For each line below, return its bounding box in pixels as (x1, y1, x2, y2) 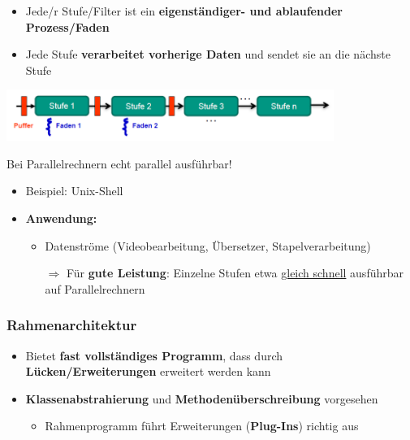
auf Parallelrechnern (45, 280, 145, 297)
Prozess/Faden (25, 18, 110, 35)
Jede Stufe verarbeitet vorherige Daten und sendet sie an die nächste (25, 46, 391, 63)
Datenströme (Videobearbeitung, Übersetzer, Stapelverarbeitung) (45, 237, 371, 254)
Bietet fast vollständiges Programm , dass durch (25, 346, 283, 364)
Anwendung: (25, 210, 97, 227)
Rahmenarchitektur (6, 315, 137, 335)
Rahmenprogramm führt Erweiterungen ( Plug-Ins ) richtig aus (45, 417, 359, 434)
